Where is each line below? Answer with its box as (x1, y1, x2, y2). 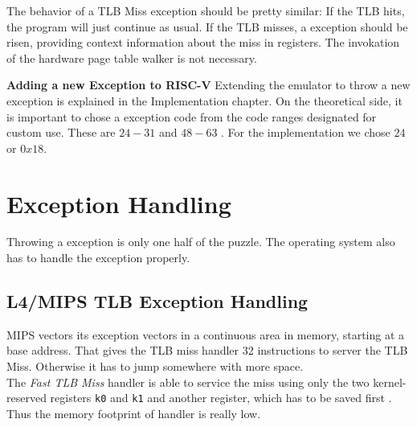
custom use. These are (6, 124, 116, 141)
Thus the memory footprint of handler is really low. (6, 404, 261, 421)
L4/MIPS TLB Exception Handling (6, 289, 309, 314)
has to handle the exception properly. (6, 249, 190, 266)
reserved (6, 389, 47, 406)
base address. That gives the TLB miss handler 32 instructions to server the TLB (6, 342, 408, 359)
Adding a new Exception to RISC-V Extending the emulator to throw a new (6, 76, 411, 93)
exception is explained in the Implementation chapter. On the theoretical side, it (6, 92, 403, 109)
